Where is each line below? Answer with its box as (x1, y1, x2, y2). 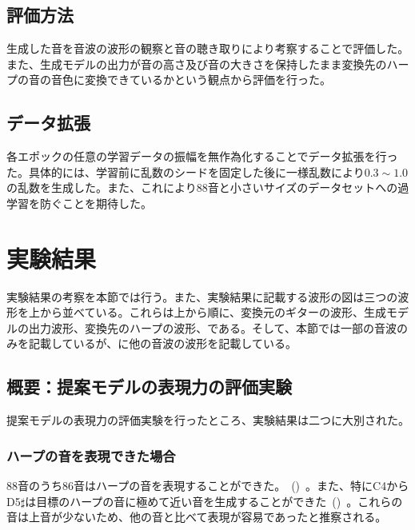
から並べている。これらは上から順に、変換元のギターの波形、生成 (39, 304, 387, 321)
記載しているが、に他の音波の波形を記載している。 (28, 335, 297, 352)
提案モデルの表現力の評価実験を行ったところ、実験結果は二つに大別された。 (6, 412, 409, 428)
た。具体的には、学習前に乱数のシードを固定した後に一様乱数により (6, 163, 365, 180)
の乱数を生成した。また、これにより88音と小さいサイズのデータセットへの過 (6, 179, 409, 196)
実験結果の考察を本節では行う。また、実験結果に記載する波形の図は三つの (6, 288, 398, 305)
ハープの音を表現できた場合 (6, 445, 176, 465)
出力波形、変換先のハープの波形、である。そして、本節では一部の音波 (28, 319, 397, 336)
